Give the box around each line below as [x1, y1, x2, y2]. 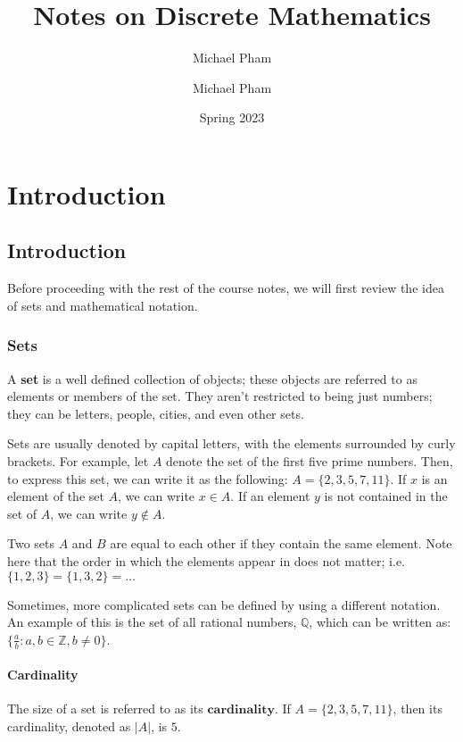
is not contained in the [324, 487, 448, 505]
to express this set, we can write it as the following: [7, 469, 288, 488]
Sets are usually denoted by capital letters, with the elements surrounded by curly [7, 434, 456, 453]
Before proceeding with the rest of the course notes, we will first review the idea [7, 279, 444, 297]
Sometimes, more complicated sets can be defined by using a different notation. [7, 595, 441, 613]
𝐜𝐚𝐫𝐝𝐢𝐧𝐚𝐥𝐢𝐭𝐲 [207, 704, 275, 717]
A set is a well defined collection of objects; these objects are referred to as [7, 369, 418, 388]
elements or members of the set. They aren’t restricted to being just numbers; [7, 387, 433, 405]
